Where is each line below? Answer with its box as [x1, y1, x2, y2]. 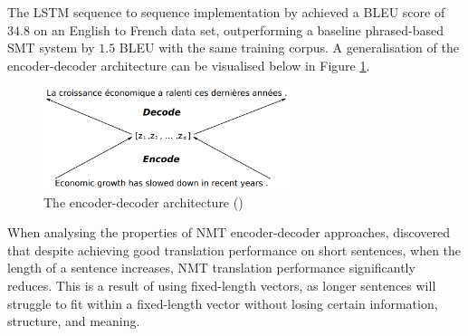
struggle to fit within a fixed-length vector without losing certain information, [7, 293, 438, 312]
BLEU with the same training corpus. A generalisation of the [119, 38, 459, 57]
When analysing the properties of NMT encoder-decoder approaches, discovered [7, 223, 451, 242]
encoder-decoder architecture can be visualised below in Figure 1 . [7, 55, 370, 74]
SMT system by [7, 38, 95, 57]
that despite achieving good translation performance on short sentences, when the [7, 240, 462, 259]
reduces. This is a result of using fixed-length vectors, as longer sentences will [7, 275, 436, 294]
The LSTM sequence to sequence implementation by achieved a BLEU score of [7, 3, 445, 21]
